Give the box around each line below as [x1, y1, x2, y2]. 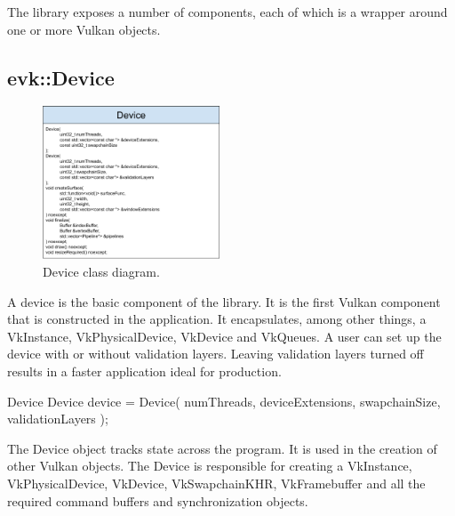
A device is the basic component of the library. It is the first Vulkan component [7, 292, 441, 310]
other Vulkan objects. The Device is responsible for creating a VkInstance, [7, 456, 412, 475]
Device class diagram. [43, 262, 160, 280]
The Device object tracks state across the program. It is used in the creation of [7, 439, 437, 457]
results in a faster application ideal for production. [7, 361, 282, 380]
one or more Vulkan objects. [7, 20, 161, 38]
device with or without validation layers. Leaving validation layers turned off [7, 344, 424, 363]
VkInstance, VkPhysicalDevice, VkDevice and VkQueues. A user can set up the [7, 327, 442, 345]
